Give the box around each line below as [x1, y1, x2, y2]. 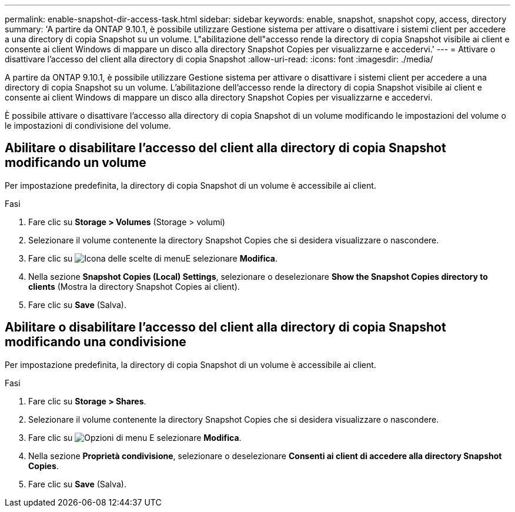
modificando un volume [5, 155, 146, 170]
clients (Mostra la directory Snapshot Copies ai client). [28, 281, 240, 292]
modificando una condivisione [5, 334, 186, 350]
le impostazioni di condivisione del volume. [5, 121, 171, 130]
